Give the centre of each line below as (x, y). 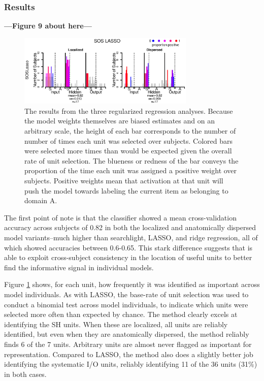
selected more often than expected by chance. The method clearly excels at (121, 314)
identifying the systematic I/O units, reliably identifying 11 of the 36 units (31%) (131, 364)
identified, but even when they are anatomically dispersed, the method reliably (127, 334)
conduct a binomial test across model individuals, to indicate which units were (126, 304)
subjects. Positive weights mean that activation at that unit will (124, 181)
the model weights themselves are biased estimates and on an (120, 121)
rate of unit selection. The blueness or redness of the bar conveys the (131, 160)
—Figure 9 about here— (48, 26)
